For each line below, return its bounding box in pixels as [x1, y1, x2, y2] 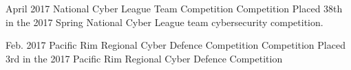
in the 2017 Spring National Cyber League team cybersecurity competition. [6, 14, 323, 29]
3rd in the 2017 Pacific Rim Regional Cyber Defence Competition [6, 51, 283, 65]
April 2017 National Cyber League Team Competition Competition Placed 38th [6, 1, 343, 15]
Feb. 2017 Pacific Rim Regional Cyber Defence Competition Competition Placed [6, 38, 345, 52]
